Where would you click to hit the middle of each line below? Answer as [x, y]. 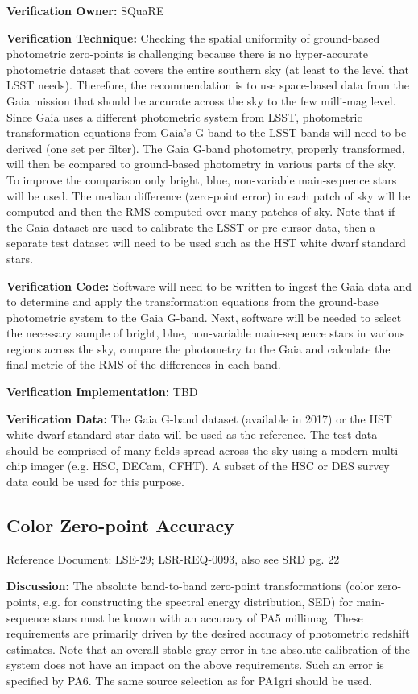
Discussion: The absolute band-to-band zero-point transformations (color [190, 586]
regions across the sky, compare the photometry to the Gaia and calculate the [199, 348]
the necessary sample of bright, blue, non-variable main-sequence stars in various [206, 333]
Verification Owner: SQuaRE [85, 10]
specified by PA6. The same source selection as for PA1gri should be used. [190, 680]
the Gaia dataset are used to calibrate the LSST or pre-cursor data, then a [191, 227]
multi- [387, 450]
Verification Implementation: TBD [102, 392]
